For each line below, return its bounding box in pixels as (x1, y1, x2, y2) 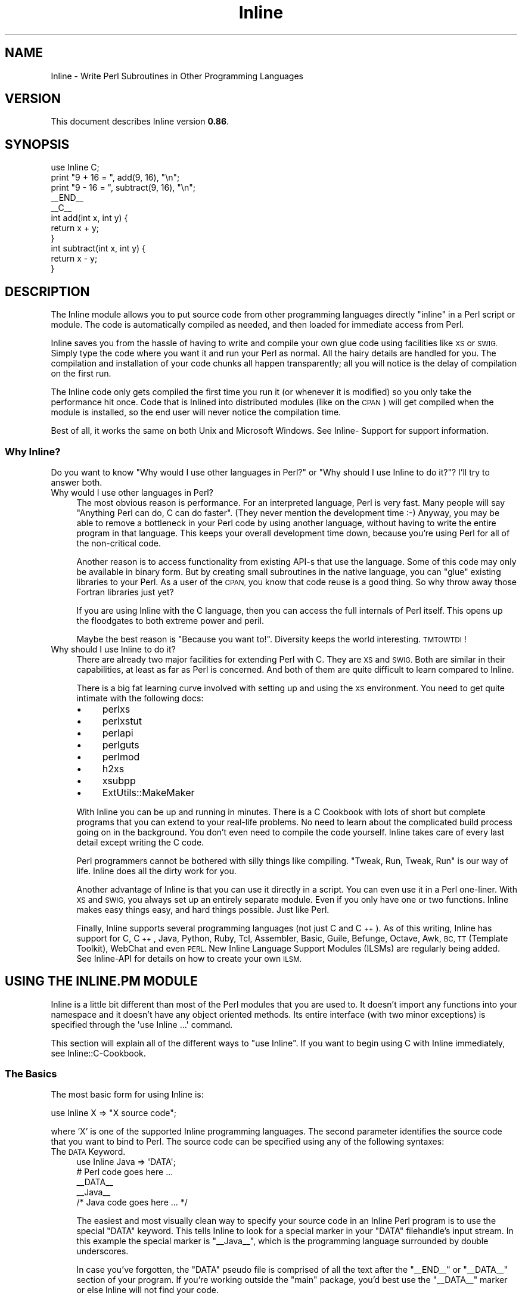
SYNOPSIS (5, 136, 70, 152)
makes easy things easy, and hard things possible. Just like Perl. (76, 904, 330, 915)
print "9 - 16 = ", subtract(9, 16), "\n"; (51, 182, 195, 193)
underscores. (76, 1246, 129, 1257)
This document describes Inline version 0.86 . (51, 116, 229, 127)
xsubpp (102, 774, 136, 787)
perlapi (102, 726, 133, 739)
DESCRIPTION (5, 284, 90, 299)
